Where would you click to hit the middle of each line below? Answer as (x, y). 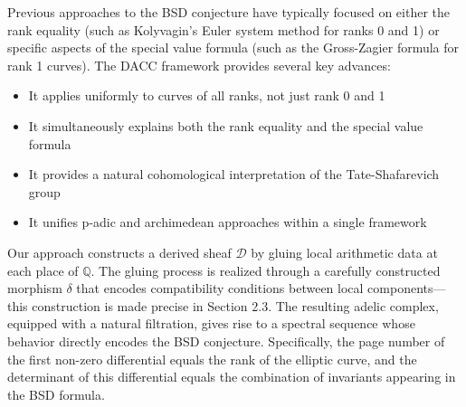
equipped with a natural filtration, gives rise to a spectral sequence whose (211, 323)
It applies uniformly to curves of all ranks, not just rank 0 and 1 (207, 95)
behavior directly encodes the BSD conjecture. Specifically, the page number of (226, 341)
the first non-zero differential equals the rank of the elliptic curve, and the (212, 359)
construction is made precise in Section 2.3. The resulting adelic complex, (235, 305)
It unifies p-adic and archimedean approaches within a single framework (228, 222)
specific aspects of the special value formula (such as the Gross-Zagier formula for (233, 47)
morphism (35, 288)
